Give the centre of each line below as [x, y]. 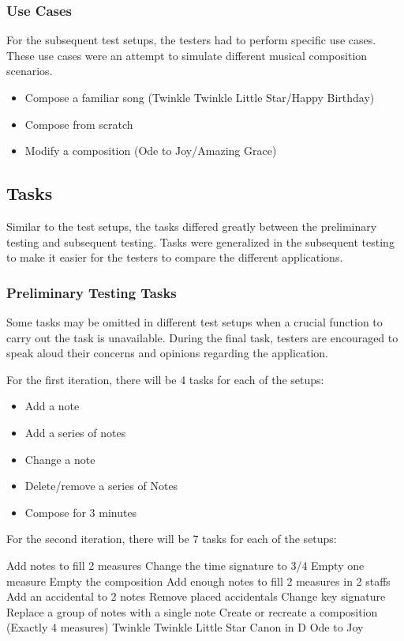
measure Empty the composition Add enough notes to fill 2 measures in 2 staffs [198, 581]
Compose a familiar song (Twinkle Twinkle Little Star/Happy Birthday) [200, 97]
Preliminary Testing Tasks [92, 292]
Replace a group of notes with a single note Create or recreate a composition [192, 611]
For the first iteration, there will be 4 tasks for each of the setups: [165, 379]
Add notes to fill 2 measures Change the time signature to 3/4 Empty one [185, 565]
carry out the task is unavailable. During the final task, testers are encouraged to [202, 337]
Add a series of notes [75, 432]
